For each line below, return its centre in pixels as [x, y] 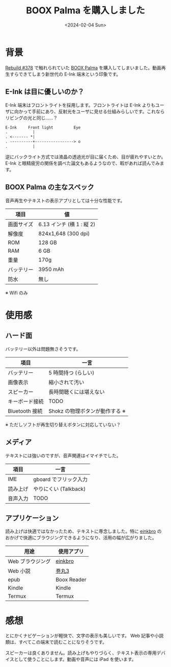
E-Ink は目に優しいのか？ [45, 92]
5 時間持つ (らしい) [72, 372]
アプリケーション [32, 518]
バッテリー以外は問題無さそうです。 [43, 349]
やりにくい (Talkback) [60, 489]
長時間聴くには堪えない [77, 392]
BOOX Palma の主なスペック [50, 187]
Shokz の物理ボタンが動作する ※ [87, 411]
